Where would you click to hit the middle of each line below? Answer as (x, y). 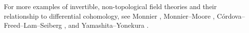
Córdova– (231, 16)
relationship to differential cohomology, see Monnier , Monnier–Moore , (109, 16)
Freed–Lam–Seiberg (33, 25)
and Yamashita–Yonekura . (109, 25)
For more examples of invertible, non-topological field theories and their (110, 6)
